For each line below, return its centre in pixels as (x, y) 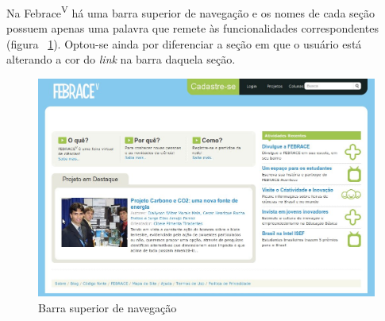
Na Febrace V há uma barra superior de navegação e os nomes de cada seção (191, 12)
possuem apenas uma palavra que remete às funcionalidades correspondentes (192, 28)
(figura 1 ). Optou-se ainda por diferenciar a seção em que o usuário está (184, 43)
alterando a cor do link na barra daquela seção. (121, 59)
